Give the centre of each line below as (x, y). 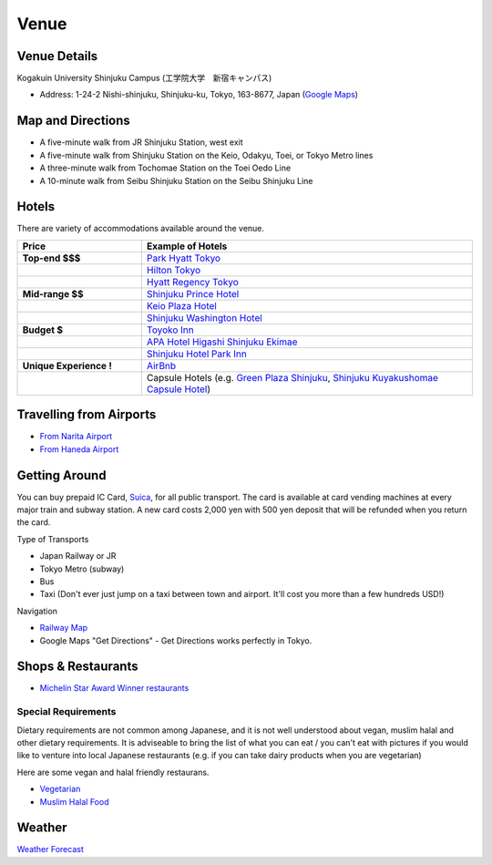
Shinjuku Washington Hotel (205, 317)
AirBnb (161, 366)
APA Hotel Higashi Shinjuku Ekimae (222, 342)
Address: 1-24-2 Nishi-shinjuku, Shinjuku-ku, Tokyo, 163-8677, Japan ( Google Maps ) (199, 95)
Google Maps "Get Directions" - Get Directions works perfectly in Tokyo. (176, 640)
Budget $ (43, 330)
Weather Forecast (50, 850)
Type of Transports (53, 539)
